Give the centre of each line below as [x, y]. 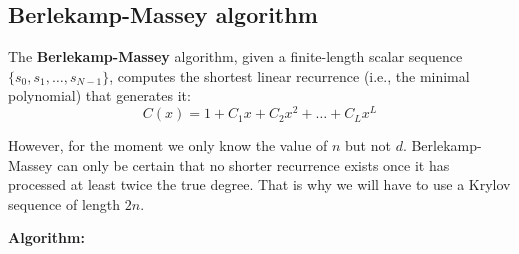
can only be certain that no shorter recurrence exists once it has [253, 164]
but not [368, 145]
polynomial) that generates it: [99, 95]
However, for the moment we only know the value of [168, 145]
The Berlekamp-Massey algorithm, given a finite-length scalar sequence [235, 56]
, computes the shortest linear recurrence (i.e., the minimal [289, 75]
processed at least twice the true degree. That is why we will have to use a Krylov [259, 184]
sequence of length [64, 203]
